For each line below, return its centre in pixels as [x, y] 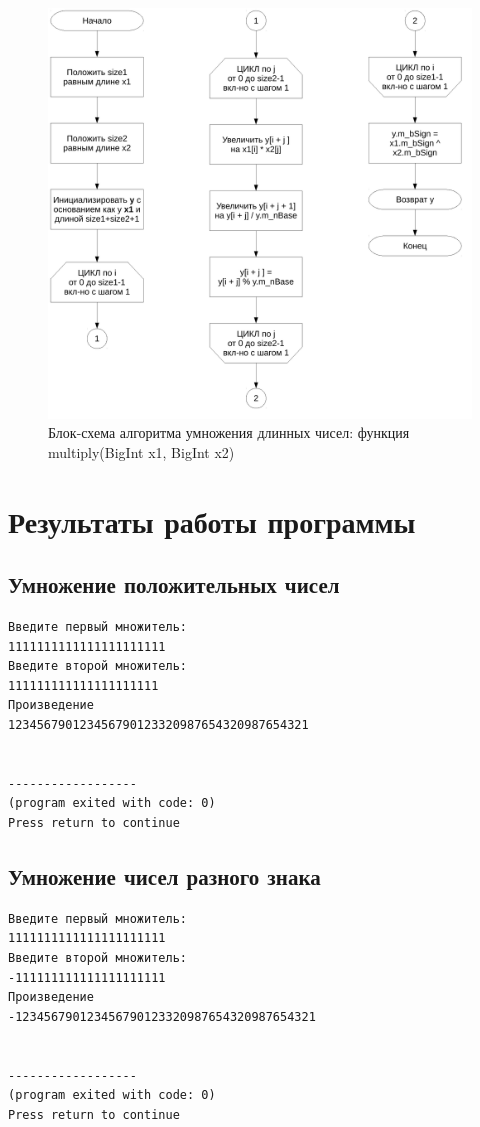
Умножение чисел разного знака [164, 876]
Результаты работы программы [212, 520]
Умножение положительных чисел [174, 584]
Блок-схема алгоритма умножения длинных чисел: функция [229, 432]
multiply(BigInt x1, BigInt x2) [141, 451]
